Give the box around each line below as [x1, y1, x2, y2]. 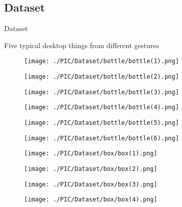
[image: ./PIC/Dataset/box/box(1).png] [24, 150, 157, 157]
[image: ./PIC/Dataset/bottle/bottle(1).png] [24, 58, 179, 65]
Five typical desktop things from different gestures [4, 40, 159, 50]
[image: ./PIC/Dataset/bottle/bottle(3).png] [24, 88, 179, 96]
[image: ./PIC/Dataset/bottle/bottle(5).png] [24, 119, 179, 127]
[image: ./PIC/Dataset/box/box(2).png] [24, 165, 157, 172]
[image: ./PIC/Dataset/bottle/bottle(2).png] [24, 73, 179, 81]
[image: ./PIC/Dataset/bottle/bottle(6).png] [24, 134, 179, 142]
